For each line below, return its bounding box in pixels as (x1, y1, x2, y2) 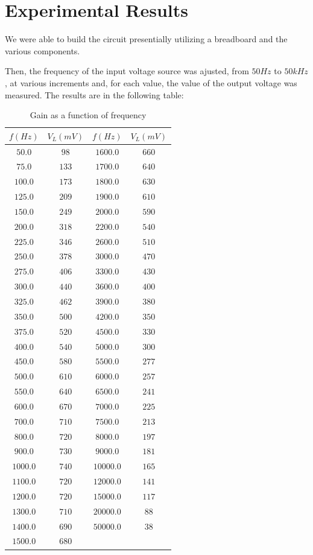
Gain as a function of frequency (30, 109, 147, 121)
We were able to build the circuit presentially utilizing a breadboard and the (5, 33, 288, 45)
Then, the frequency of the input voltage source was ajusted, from (5, 65, 249, 77)
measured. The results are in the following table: (5, 88, 184, 101)
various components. (5, 44, 80, 57)
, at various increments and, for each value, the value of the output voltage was (5, 76, 297, 89)
